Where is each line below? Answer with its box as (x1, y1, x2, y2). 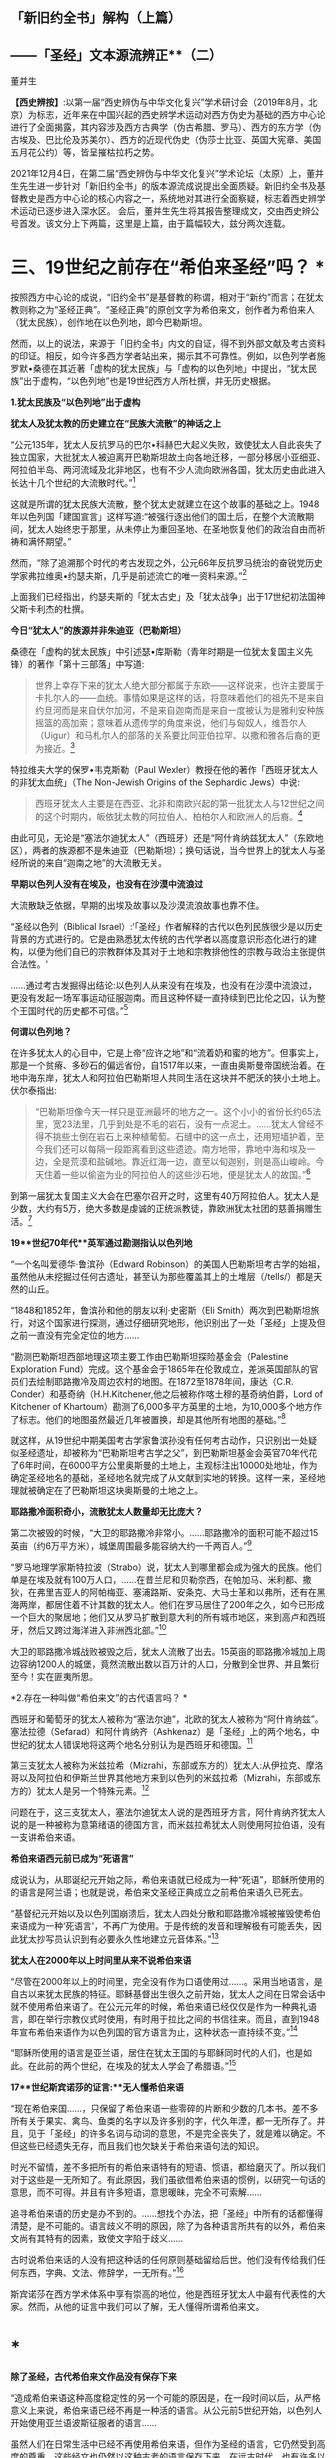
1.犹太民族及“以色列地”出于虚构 (10, 396, 141, 408)
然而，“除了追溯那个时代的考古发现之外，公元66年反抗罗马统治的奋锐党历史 (10, 556, 323, 568)
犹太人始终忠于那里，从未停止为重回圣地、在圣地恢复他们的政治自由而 (27, 523, 317, 535)
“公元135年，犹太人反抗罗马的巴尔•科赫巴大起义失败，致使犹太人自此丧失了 (10, 439, 323, 451)
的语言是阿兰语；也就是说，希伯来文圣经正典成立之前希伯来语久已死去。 (10, 1886, 308, 1898)
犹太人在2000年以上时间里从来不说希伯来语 (10, 1954, 192, 1966)
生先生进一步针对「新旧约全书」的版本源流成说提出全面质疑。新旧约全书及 (10, 180, 317, 192)
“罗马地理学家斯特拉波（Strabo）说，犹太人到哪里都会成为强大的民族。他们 (10, 1561, 322, 1573)
